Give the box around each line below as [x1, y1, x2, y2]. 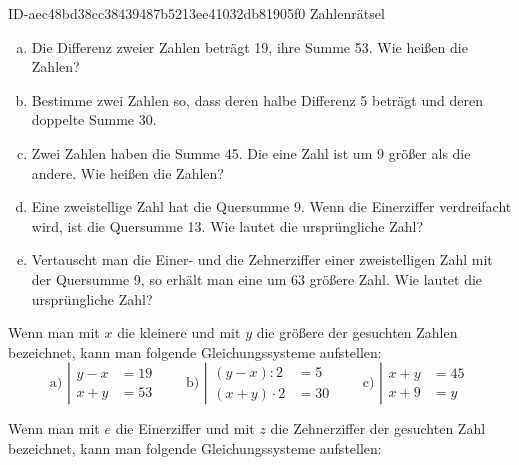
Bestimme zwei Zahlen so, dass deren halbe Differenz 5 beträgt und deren [31, 89, 483, 110]
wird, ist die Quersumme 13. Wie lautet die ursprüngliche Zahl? [31, 215, 424, 236]
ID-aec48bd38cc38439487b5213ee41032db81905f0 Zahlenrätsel [8, 3, 385, 23]
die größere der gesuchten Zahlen [256, 322, 458, 343]
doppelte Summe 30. [31, 109, 157, 130]
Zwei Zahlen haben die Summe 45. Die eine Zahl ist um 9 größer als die [31, 142, 471, 163]
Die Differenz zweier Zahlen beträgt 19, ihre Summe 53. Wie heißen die [31, 36, 468, 57]
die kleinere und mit [117, 322, 241, 343]
